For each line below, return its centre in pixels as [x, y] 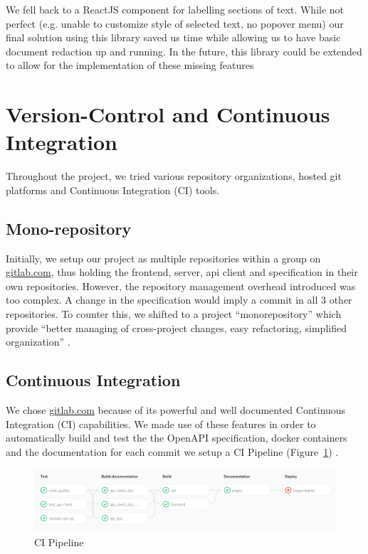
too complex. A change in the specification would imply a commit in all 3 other [179, 300]
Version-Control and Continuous [168, 114]
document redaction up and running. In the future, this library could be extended [184, 51]
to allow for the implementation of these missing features [130, 65]
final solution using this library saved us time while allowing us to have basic [173, 37]
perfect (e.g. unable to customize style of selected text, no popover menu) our [175, 23]
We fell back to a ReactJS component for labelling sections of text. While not [175, 9]
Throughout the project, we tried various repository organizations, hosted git [174, 176]
